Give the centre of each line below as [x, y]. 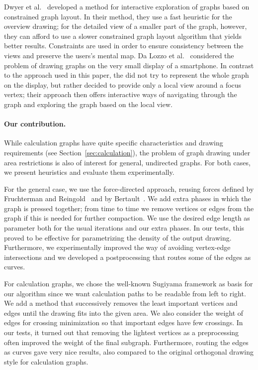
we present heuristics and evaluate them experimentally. [89, 172]
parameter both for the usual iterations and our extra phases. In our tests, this [124, 228]
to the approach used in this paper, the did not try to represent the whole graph [127, 75]
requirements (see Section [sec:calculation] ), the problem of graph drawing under [127, 152]
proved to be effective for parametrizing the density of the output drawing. [118, 237]
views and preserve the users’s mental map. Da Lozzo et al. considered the [119, 55]
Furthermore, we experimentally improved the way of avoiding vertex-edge [117, 247]
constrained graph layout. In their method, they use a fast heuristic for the [118, 16]
